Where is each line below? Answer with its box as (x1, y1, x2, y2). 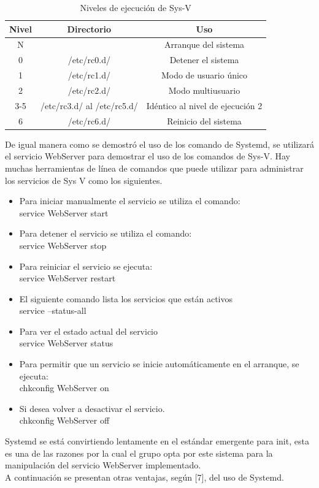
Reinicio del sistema (167, 114, 242, 127)
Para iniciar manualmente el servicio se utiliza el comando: (19, 194, 240, 207)
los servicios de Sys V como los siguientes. (5, 173, 163, 186)
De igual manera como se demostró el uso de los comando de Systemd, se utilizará (5, 137, 314, 150)
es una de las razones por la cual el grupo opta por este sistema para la (5, 446, 273, 459)
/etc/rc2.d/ (67, 83, 110, 96)
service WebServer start (19, 206, 109, 219)
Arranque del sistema (164, 38, 245, 51)
